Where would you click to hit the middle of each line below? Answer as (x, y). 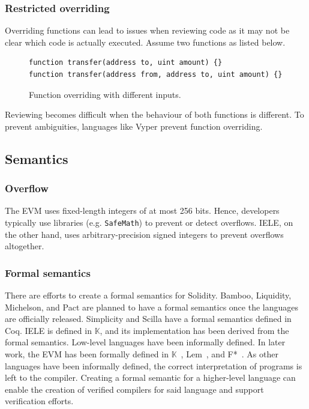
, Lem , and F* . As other (229, 354)
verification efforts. (39, 401)
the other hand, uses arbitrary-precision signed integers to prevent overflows (144, 234)
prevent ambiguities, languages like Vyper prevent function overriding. (134, 126)
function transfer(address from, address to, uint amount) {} (156, 74)
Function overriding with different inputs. (105, 94)
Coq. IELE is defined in (48, 330)
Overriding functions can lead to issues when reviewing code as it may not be (147, 30)
